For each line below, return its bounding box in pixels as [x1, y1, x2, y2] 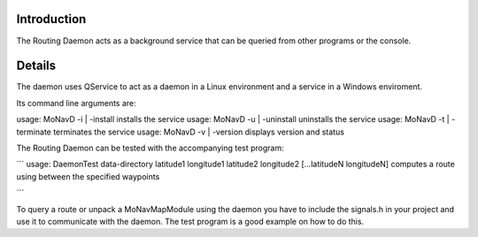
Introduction [16, 11, 87, 27]
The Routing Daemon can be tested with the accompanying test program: [16, 142, 284, 153]
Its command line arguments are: [16, 97, 136, 108]
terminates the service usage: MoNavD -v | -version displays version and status [53, 126, 345, 137]
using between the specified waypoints [16, 171, 160, 181]
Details [16, 58, 57, 73]
